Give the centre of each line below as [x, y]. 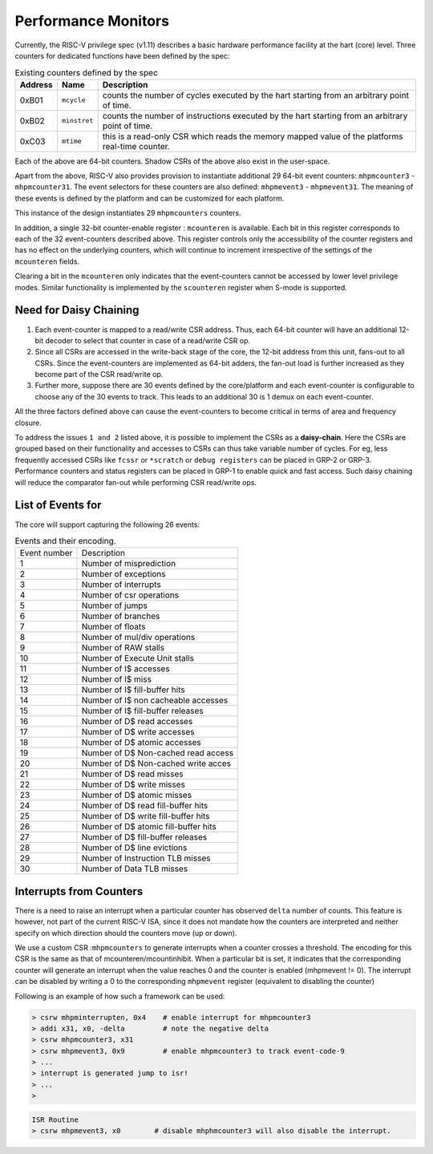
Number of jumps [114, 605]
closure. [28, 423]
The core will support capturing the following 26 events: [107, 524]
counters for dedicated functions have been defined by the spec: [122, 55]
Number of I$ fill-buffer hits [133, 690]
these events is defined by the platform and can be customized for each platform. [150, 198]
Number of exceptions [123, 574]
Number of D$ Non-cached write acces [156, 763]
